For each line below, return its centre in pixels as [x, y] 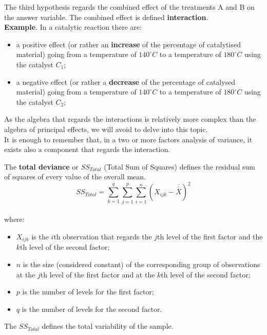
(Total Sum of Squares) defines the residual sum [179, 166]
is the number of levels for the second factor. [92, 309]
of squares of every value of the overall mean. [75, 176]
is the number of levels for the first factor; [88, 292]
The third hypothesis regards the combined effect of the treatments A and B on [129, 7]
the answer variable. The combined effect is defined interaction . [106, 17]
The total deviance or [41, 166]
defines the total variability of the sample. [108, 326]
